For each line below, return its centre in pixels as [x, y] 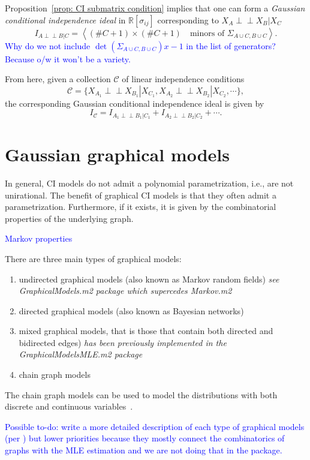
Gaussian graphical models [117, 154]
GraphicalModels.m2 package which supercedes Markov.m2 [125, 291]
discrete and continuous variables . [69, 406]
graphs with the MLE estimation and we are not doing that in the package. [144, 450]
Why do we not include [48, 45]
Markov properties [39, 238]
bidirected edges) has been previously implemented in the [123, 342]
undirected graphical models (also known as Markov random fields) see [149, 279]
